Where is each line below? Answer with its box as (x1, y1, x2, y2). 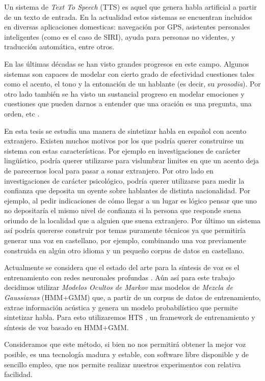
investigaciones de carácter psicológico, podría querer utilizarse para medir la (4, 175, 245, 186)
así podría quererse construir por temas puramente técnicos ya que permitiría (4, 225, 246, 236)
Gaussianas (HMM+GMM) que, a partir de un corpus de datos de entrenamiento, (4, 292, 261, 303)
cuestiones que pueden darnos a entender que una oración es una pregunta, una (4, 98, 252, 109)
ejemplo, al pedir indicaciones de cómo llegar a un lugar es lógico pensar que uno (4, 195, 257, 206)
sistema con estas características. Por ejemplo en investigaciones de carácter (4, 145, 241, 156)
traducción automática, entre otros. (4, 41, 115, 52)
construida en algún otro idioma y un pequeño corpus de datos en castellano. (4, 245, 245, 255)
